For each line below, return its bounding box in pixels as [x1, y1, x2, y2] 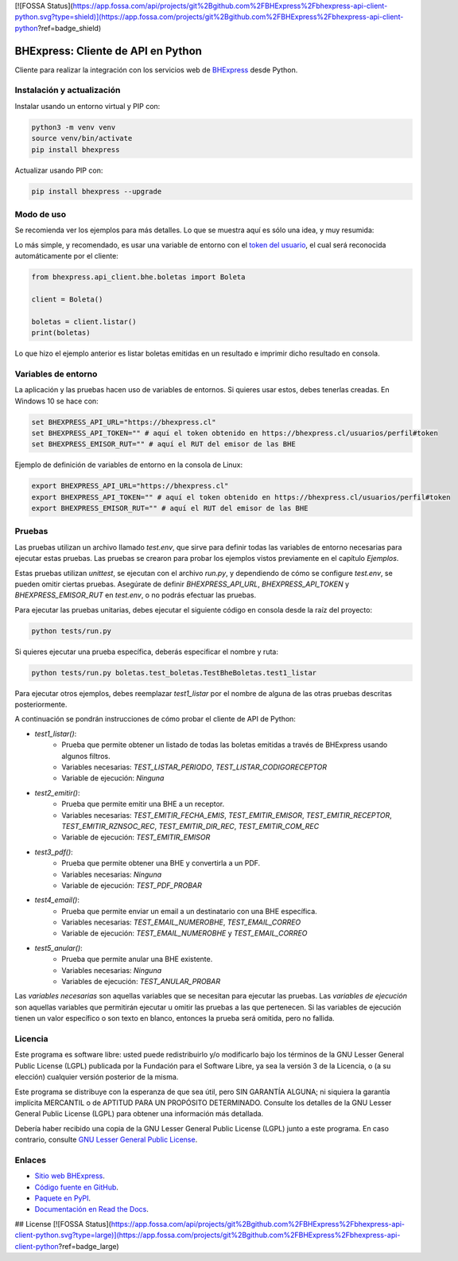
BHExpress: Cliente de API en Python [14, 44, 203, 57]
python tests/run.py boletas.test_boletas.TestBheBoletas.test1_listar [31, 668, 317, 677]
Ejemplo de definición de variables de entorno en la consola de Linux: [14, 460, 243, 469]
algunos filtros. [61, 751, 111, 761]
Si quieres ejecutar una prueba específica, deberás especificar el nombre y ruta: [14, 647, 278, 656]
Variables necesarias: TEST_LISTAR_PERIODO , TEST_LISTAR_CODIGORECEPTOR [61, 762, 328, 772]
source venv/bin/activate [31, 134, 133, 143]
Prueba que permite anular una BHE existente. [61, 955, 213, 964]
